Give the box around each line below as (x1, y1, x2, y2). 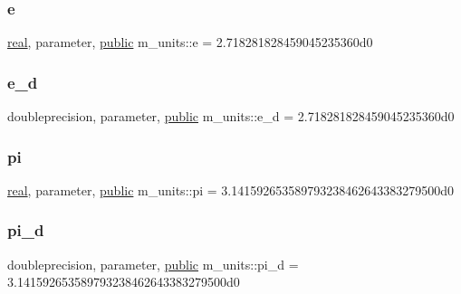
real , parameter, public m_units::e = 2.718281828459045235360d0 (7, 33, 373, 52)
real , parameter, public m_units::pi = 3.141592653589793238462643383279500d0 (7, 180, 454, 199)
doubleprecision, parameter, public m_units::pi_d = (7, 254, 299, 273)
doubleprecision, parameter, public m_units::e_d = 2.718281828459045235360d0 (7, 107, 455, 126)
